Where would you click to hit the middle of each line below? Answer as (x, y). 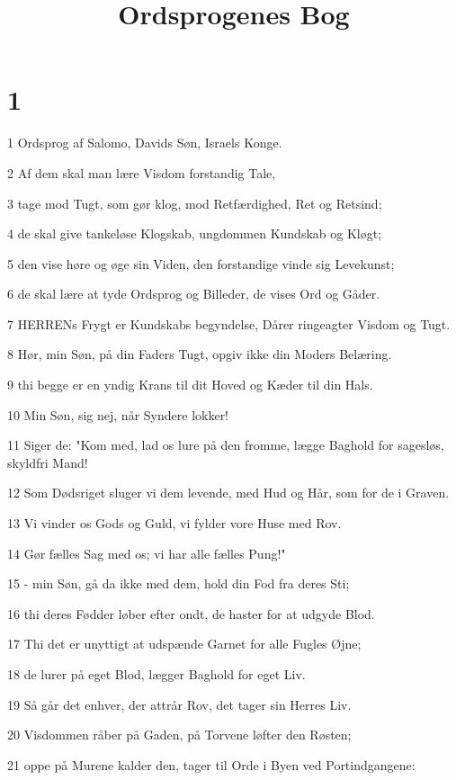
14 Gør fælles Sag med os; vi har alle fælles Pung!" (147, 553)
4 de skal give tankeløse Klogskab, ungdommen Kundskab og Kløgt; (195, 233)
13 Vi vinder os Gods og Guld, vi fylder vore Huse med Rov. (174, 523)
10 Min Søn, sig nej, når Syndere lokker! (118, 414)
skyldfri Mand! (48, 462)
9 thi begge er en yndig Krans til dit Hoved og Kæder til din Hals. (190, 385)
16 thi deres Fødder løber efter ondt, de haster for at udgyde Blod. (191, 613)
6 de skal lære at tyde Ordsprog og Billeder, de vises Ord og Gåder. (194, 294)
